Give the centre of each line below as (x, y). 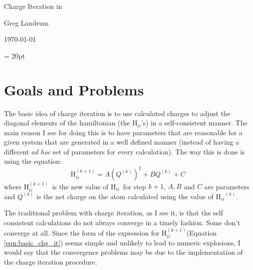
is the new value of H (84, 186)
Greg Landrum (26, 22)
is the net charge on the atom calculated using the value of (125, 196)
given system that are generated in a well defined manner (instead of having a (122, 142)
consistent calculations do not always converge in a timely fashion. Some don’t (122, 222)
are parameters (227, 186)
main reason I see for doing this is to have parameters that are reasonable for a (123, 132)
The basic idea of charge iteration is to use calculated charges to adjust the (117, 113)
